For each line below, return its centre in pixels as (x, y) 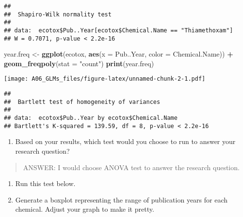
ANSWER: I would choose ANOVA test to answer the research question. (131, 167)
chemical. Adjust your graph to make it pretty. (85, 209)
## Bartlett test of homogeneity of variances (82, 102)
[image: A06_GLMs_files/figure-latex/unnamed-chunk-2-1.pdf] (105, 79)
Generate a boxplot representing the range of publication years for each (121, 199)
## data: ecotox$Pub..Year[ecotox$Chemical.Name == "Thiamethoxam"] (119, 30)
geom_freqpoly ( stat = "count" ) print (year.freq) (79, 63)
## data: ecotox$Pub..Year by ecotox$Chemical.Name (91, 118)
